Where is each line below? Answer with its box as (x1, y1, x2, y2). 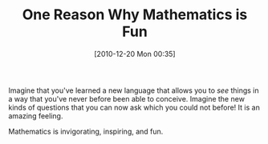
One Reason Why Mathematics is (22, 6, 248, 24)
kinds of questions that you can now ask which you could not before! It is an (8, 102, 261, 112)
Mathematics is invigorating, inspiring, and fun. (8, 126, 164, 136)
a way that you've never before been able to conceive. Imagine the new (8, 94, 245, 103)
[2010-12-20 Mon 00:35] (94, 49, 176, 58)
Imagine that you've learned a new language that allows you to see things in (8, 86, 259, 95)
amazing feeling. (8, 110, 63, 121)
